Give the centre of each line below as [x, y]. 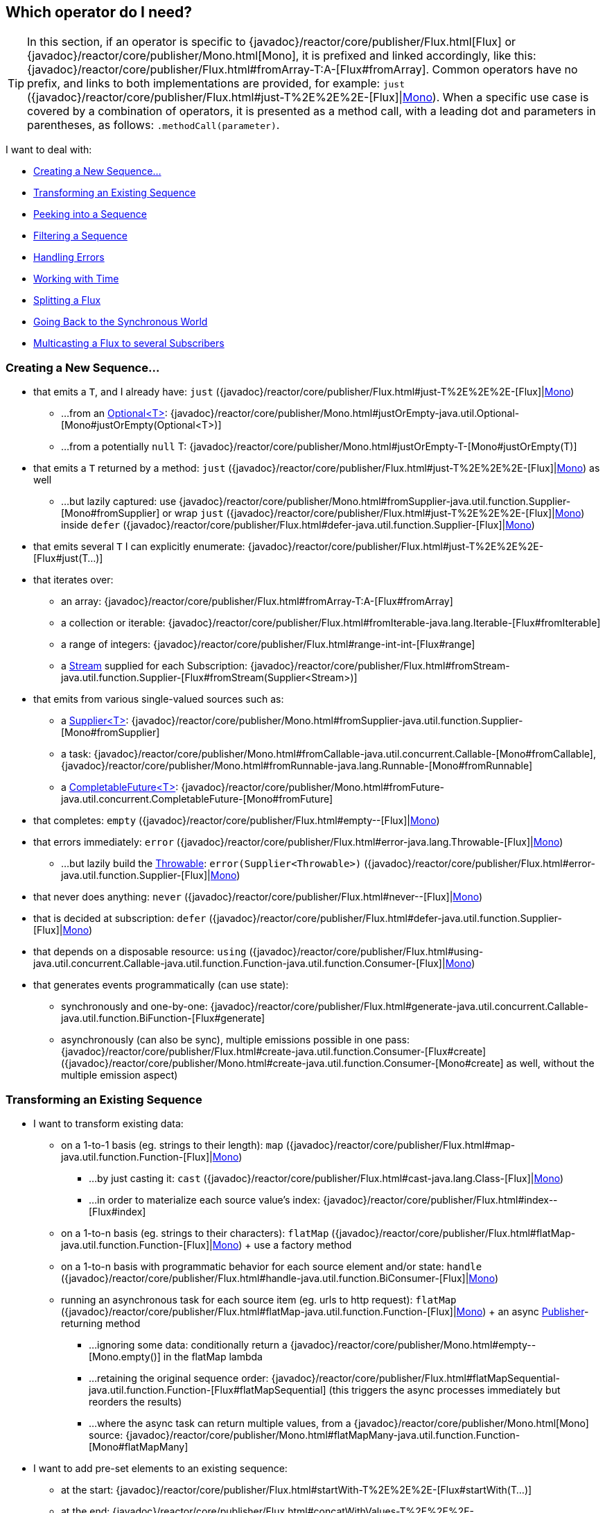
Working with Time [76, 279]
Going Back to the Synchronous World [121, 322]
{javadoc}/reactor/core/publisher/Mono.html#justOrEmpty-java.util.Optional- [345, 413]
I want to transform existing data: [108, 1123]
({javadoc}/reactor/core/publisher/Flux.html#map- [401, 1145]
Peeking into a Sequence [90, 214]
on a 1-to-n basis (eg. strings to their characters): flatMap [195, 1233]
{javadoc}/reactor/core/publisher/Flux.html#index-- [440, 1199]
